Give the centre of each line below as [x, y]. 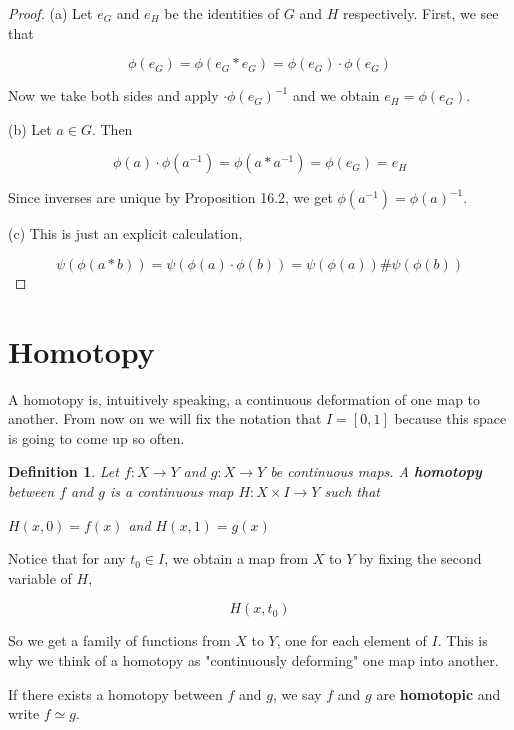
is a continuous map [171, 491]
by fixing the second [420, 558]
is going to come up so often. [96, 437]
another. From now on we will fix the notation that [165, 418]
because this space [450, 418]
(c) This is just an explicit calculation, [125, 233]
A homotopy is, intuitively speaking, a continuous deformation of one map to [244, 398]
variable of [40, 577]
